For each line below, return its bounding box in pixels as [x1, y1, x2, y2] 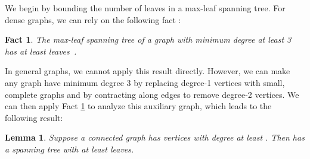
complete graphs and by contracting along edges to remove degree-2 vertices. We [5, 88, 299, 100]
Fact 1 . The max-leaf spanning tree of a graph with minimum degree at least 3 [5, 33, 292, 46]
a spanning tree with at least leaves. [5, 142, 134, 155]
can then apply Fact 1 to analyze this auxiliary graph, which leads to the [5, 100, 272, 112]
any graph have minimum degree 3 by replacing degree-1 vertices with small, [5, 76, 285, 88]
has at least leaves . [5, 44, 77, 57]
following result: [5, 111, 63, 123]
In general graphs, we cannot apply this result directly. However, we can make [5, 65, 290, 77]
